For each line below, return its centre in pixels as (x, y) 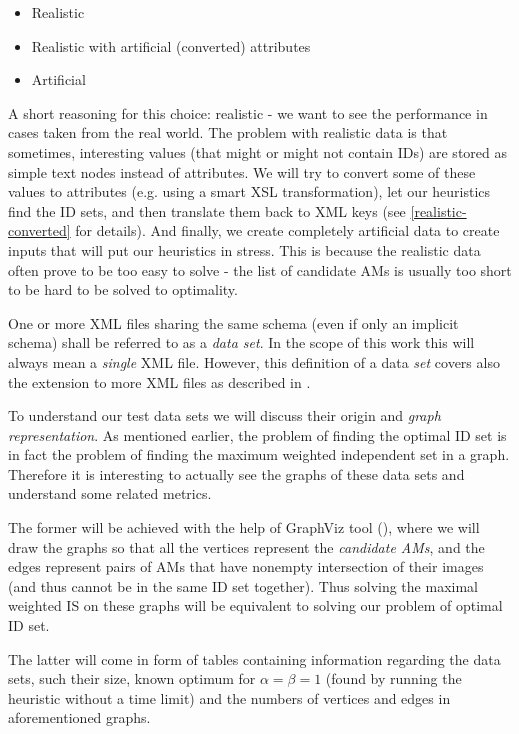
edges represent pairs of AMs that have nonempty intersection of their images (246, 566)
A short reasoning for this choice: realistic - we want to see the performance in (248, 112)
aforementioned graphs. (79, 717)
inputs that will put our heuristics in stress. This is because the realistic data (244, 249)
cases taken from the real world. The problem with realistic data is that (228, 132)
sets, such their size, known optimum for (132, 678)
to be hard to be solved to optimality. (123, 289)
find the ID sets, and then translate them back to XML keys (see (207, 210)
